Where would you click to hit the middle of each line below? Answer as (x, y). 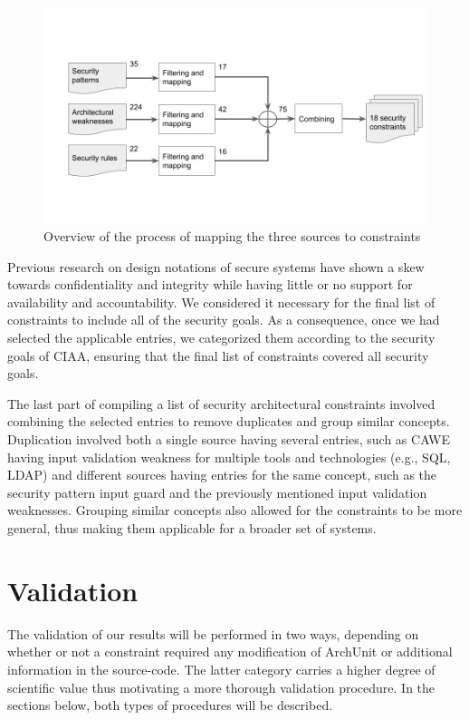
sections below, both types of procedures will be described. (170, 705)
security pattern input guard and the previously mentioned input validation (217, 492)
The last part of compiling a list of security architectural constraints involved (221, 403)
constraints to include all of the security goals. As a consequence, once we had (224, 320)
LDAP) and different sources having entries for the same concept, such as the (222, 475)
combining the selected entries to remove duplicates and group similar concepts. (229, 421)
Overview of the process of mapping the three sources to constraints (232, 236)
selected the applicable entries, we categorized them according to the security (221, 338)
